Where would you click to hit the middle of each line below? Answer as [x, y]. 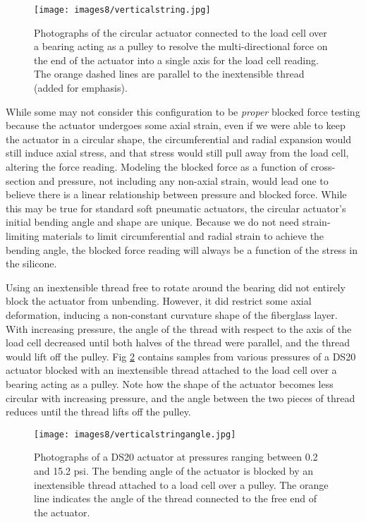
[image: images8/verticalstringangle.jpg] [135, 434]
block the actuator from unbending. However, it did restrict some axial [159, 301]
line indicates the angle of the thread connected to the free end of [176, 498]
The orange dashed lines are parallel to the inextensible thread [169, 74]
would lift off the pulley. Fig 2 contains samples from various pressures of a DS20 [181, 356]
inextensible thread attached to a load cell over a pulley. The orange [181, 484]
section [21, 180]
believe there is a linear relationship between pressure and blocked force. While [176, 194]
